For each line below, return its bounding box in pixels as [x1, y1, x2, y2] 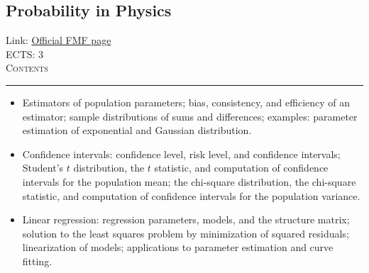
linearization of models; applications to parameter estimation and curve [22, 240, 334, 255]
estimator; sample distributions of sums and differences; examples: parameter [22, 108, 358, 123]
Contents [6, 60, 48, 75]
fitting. [22, 253, 53, 268]
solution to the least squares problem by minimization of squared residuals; [22, 225, 349, 240]
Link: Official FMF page [6, 33, 111, 48]
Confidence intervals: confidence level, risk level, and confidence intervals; [22, 146, 341, 161]
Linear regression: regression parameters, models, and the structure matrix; [22, 212, 350, 227]
